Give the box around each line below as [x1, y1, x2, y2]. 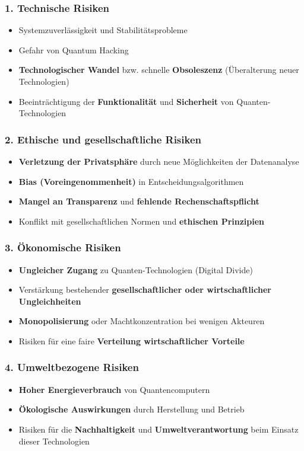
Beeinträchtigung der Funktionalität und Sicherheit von [18, 95, 234, 107]
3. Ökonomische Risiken [5, 240, 121, 255]
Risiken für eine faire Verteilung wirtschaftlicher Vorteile [18, 334, 245, 347]
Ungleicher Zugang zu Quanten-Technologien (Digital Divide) [18, 263, 253, 276]
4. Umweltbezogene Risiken [5, 360, 139, 375]
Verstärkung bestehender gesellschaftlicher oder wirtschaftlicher [18, 283, 271, 296]
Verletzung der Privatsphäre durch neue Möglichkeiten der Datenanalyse [18, 155, 299, 167]
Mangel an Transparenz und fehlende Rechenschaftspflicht [18, 195, 259, 207]
